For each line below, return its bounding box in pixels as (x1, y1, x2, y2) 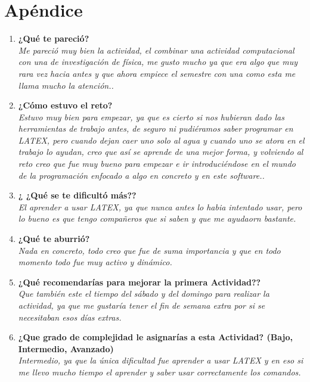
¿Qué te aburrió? (18, 232, 90, 245)
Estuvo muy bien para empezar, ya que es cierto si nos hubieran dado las (18, 110, 284, 123)
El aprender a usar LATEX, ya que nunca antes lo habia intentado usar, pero (18, 200, 302, 213)
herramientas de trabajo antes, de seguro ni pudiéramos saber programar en (18, 122, 293, 135)
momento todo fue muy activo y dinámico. (18, 256, 172, 268)
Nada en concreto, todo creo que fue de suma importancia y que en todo (18, 244, 281, 256)
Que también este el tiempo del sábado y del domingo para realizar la (18, 287, 269, 300)
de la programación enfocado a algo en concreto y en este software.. (18, 169, 265, 181)
